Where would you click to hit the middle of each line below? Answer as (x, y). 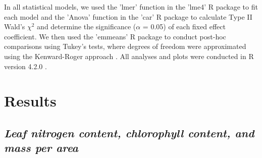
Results (30, 101)
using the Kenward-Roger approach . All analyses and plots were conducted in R (129, 56)
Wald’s (15, 27)
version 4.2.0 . (25, 66)
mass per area (41, 148)
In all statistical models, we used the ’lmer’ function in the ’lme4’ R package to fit (131, 7)
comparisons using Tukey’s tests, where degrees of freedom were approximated (125, 46)
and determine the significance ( (87, 27)
